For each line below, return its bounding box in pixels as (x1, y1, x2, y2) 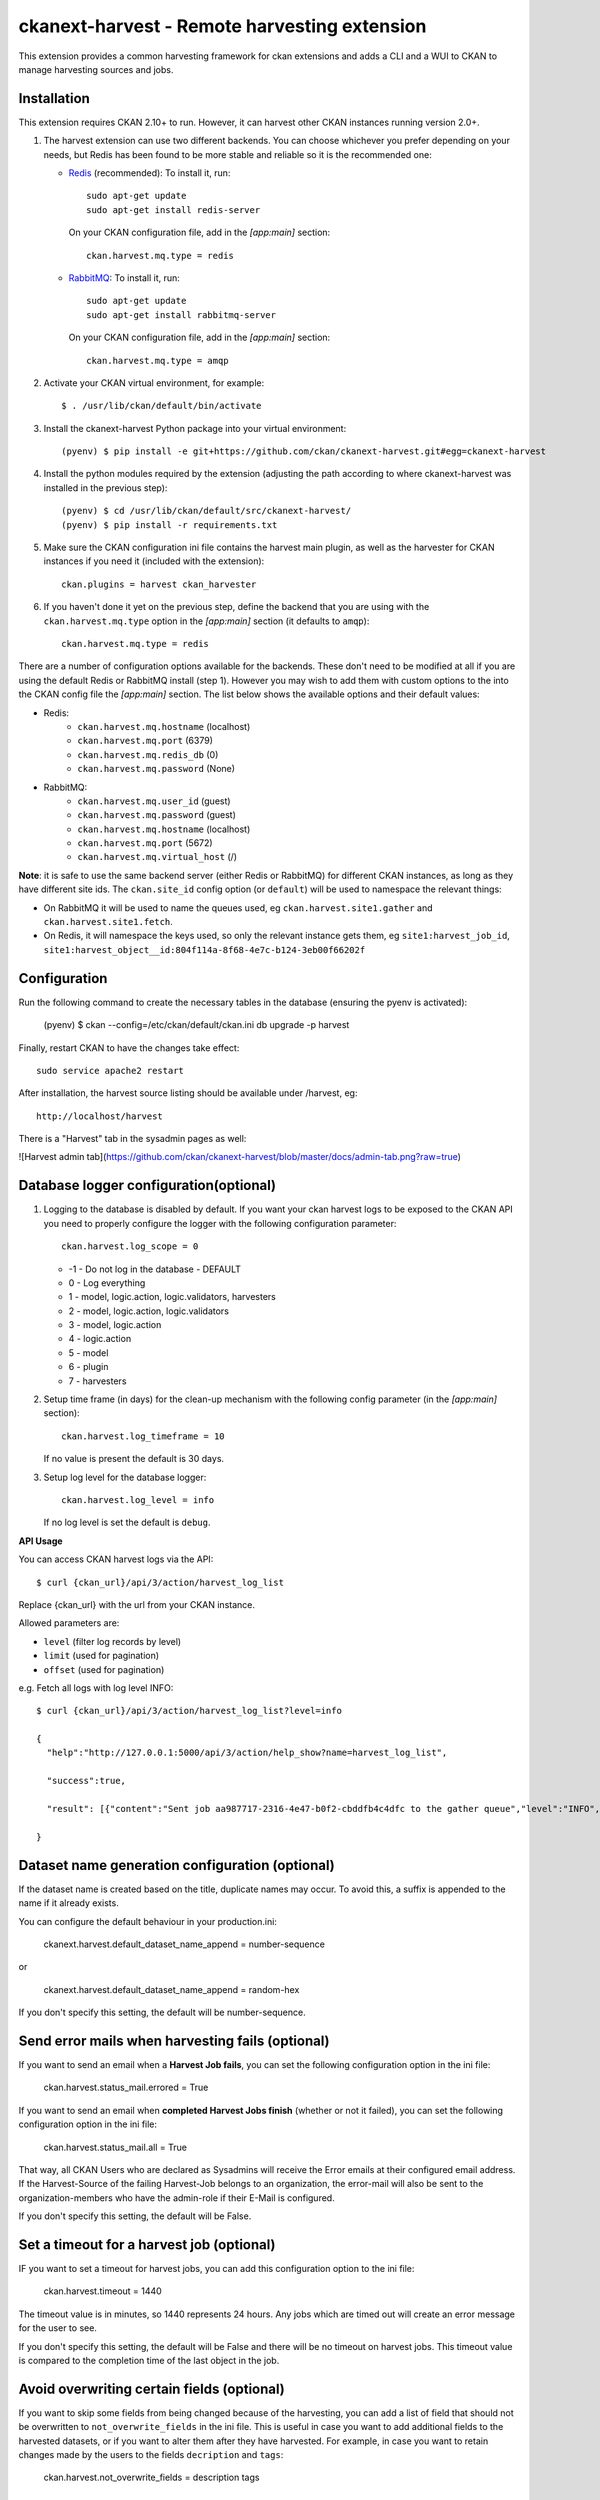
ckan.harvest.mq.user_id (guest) (77, 795, 231, 807)
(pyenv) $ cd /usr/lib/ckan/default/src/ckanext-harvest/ (61, 505, 352, 517)
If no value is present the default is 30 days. (43, 1453, 225, 1465)
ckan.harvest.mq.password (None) (77, 763, 235, 775)
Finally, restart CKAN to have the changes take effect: (18, 1041, 240, 1054)
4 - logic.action (68, 1333, 132, 1345)
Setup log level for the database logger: (43, 1471, 207, 1483)
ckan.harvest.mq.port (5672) (77, 837, 214, 849)
